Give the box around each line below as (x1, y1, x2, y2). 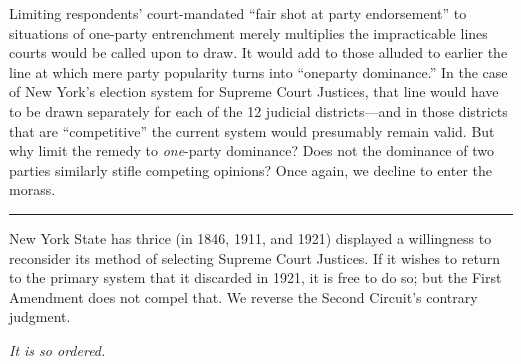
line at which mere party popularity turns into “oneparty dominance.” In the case (9, 61, 508, 82)
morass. (9, 179, 56, 200)
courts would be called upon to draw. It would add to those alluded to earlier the (9, 42, 508, 63)
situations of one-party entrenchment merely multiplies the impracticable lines (9, 22, 488, 43)
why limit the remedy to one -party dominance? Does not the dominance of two (9, 140, 494, 161)
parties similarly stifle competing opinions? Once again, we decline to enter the (9, 159, 493, 180)
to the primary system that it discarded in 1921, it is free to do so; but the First (9, 267, 502, 288)
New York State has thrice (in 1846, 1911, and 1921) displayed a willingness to (9, 227, 492, 248)
